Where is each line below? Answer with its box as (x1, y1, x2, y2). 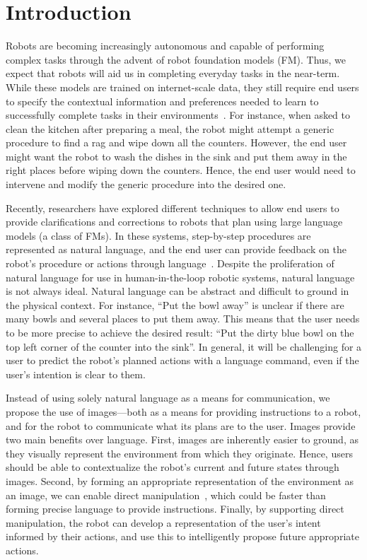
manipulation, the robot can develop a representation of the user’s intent (6, 515, 321, 530)
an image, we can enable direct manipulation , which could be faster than (6, 487, 326, 502)
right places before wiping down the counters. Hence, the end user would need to (6, 163, 356, 177)
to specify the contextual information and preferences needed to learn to (6, 93, 319, 108)
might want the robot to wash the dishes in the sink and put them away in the (6, 148, 347, 163)
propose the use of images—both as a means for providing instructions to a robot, (6, 404, 361, 419)
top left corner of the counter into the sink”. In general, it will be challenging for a (6, 339, 362, 354)
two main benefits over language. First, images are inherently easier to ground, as (6, 432, 359, 447)
